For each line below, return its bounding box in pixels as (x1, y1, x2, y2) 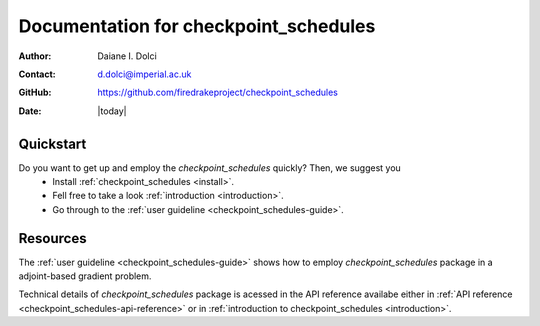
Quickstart (18, 135, 87, 152)
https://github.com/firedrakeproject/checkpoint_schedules (97, 86, 339, 99)
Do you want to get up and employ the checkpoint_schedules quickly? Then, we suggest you (18, 161, 402, 174)
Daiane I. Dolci (97, 50, 157, 62)
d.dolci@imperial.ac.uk (97, 68, 192, 80)
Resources (18, 230, 87, 247)
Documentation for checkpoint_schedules (18, 15, 376, 37)
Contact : (18, 68, 57, 80)
